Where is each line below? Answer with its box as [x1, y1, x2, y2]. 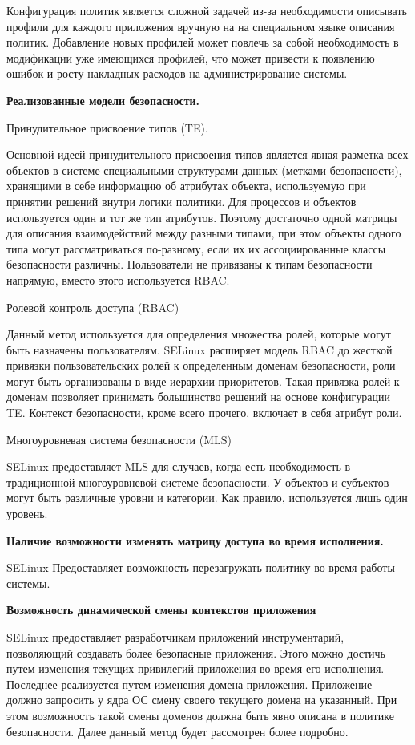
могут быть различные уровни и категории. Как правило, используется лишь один [6, 489, 408, 506]
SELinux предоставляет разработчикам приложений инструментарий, [6, 629, 344, 645]
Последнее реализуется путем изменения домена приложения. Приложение [6, 675, 373, 692]
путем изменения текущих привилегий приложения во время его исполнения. [6, 660, 385, 677]
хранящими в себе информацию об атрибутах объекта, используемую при [6, 177, 366, 194]
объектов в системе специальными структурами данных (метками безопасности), [6, 161, 402, 178]
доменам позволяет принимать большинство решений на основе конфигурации [6, 388, 391, 405]
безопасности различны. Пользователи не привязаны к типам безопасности [6, 256, 373, 273]
